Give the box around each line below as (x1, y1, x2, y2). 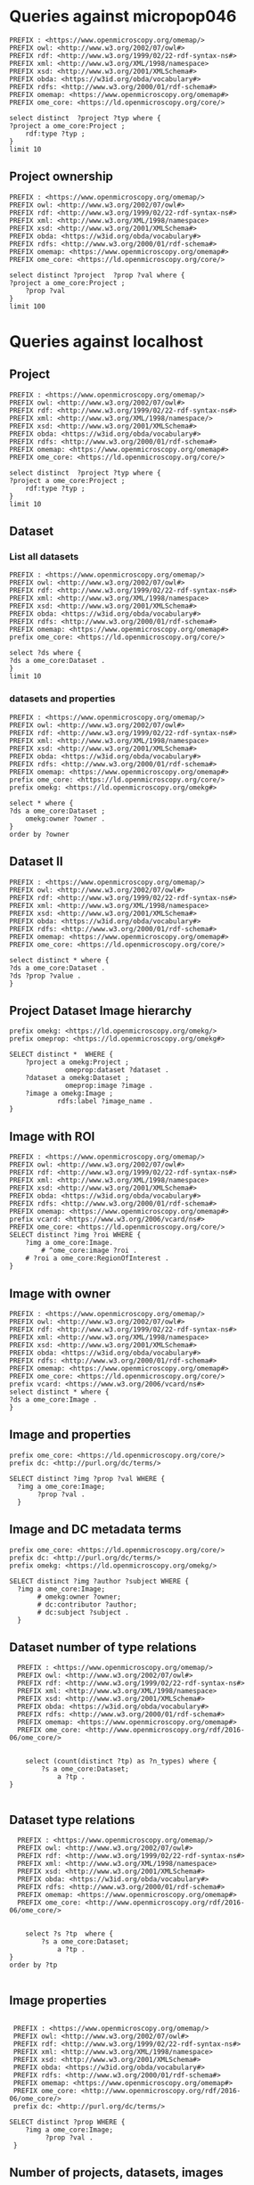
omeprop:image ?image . (65, 1081, 153, 1091)
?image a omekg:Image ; (25, 1089, 114, 1098)
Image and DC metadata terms (9, 1522, 182, 1537)
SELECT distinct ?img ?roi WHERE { (9, 1231, 142, 1240)
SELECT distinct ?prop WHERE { (9, 2118, 126, 2127)
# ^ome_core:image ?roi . (41, 1246, 138, 1256)
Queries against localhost (9, 331, 203, 351)
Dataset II (9, 854, 64, 870)
